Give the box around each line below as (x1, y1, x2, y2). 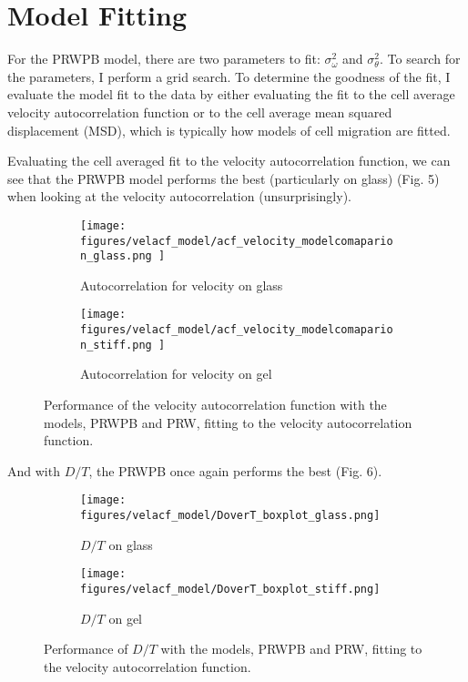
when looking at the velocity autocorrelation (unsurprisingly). (7, 187, 351, 206)
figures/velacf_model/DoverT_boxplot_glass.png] (80, 509, 381, 523)
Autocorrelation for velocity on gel (80, 364, 272, 383)
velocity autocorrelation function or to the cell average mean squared (7, 102, 392, 121)
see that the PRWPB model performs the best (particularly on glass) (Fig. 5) (7, 168, 440, 188)
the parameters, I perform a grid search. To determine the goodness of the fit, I (7, 66, 451, 86)
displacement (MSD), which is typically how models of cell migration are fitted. (7, 120, 451, 139)
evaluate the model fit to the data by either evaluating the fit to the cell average (7, 85, 455, 104)
